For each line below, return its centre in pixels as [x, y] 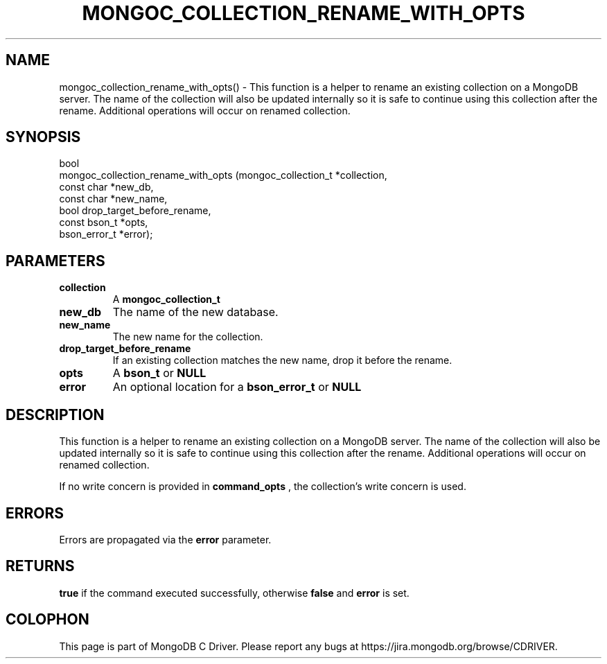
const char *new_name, [113, 199]
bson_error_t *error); [106, 234]
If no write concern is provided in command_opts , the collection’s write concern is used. [263, 487]
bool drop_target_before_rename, [135, 211]
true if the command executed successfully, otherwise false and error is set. [234, 593]
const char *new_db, [106, 187]
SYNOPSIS [43, 137]
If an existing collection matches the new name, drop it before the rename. [282, 360]
